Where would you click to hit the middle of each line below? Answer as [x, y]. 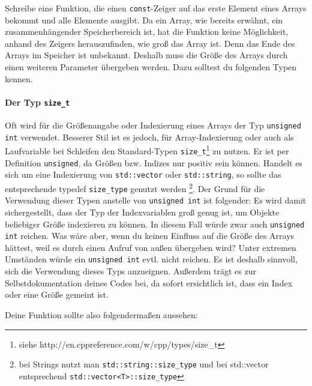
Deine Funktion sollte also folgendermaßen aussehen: [101, 314]
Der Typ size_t [37, 102]
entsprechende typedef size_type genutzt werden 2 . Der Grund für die [135, 188]
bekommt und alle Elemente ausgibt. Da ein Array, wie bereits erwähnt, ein [144, 20]
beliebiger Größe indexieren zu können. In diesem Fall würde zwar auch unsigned [155, 224]
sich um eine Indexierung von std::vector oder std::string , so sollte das [143, 174]
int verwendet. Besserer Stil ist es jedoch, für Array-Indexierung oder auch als [149, 137]
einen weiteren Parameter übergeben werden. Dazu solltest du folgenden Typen [151, 67]
